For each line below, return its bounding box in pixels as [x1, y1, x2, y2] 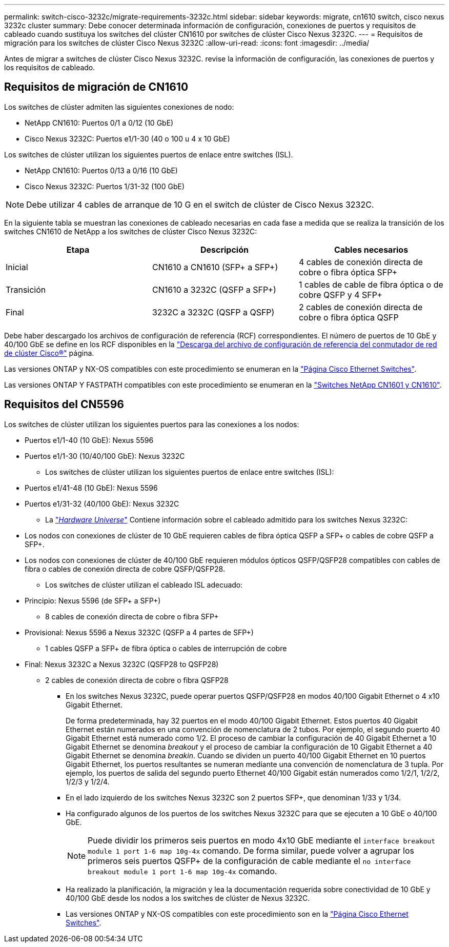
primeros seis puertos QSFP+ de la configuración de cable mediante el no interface [88, 855, 411, 866]
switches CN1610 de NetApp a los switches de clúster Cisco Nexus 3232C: [4, 227, 257, 236]
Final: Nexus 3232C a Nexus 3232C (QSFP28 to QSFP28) [25, 659, 219, 669]
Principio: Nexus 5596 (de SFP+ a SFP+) [25, 596, 161, 605]
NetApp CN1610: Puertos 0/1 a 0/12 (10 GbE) [25, 118, 174, 127]
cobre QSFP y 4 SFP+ [298, 289, 382, 300]
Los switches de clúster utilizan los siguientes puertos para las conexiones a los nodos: [4, 419, 299, 429]
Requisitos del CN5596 [4, 398, 124, 411]
